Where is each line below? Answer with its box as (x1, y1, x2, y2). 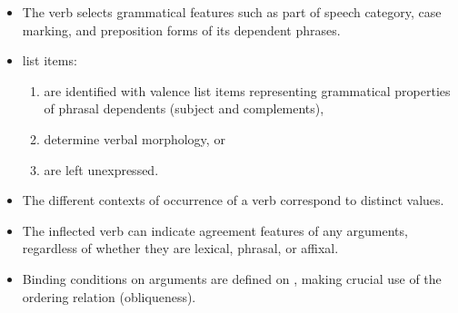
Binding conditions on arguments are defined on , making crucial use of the (22, 269, 442, 288)
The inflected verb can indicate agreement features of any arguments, (22, 220, 408, 240)
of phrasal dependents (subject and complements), (44, 99, 324, 118)
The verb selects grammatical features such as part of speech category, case (22, 3, 442, 21)
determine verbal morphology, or (44, 129, 225, 148)
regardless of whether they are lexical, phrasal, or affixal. (22, 239, 339, 258)
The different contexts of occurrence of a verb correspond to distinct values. (22, 191, 444, 210)
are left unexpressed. (44, 160, 159, 179)
